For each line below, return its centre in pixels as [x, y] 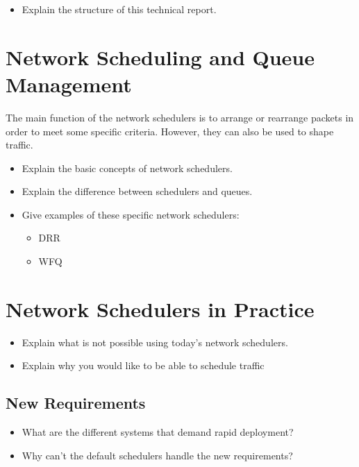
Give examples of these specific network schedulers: [131, 214]
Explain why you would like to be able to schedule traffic [143, 365]
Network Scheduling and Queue [160, 57]
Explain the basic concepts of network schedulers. [127, 168]
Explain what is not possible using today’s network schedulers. [155, 342]
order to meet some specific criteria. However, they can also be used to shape [170, 131]
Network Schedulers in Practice [160, 308]
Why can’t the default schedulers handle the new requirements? [157, 455]
